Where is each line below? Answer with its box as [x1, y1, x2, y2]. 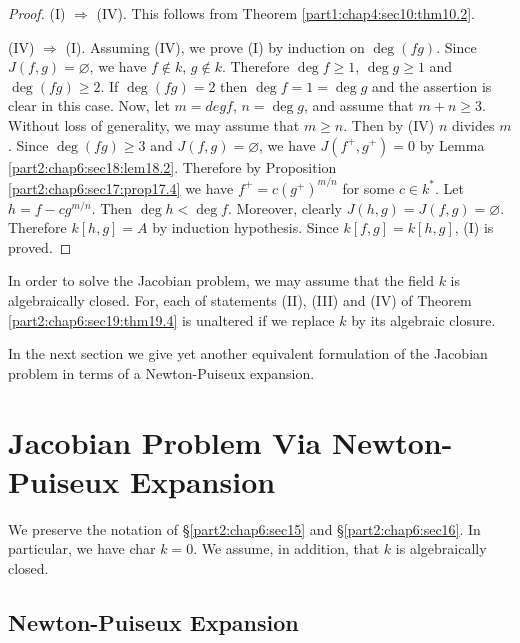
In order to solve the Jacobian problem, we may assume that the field [8, 270, 434, 291]
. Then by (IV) [343, 114, 435, 135]
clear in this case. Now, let [8, 95, 170, 116]
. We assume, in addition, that [193, 538, 380, 559]
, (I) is [454, 217, 494, 238]
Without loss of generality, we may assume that [8, 114, 300, 135]
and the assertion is [372, 75, 492, 96]
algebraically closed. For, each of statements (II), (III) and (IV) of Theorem [8, 290, 472, 311]
